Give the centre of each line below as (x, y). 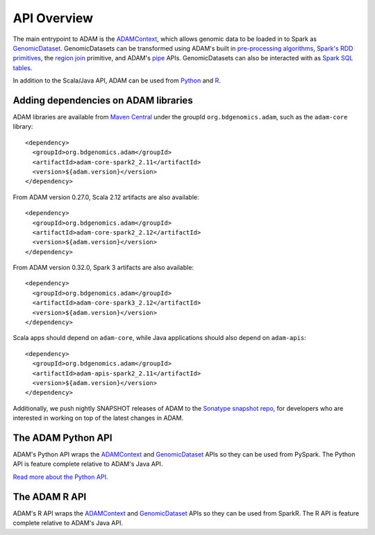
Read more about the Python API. (60, 477)
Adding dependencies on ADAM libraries (103, 100)
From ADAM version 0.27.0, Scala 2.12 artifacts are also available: (106, 197)
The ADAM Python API (62, 438)
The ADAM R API (50, 496)
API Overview (53, 18)
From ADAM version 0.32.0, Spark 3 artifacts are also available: (103, 268)
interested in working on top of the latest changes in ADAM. (98, 418)
